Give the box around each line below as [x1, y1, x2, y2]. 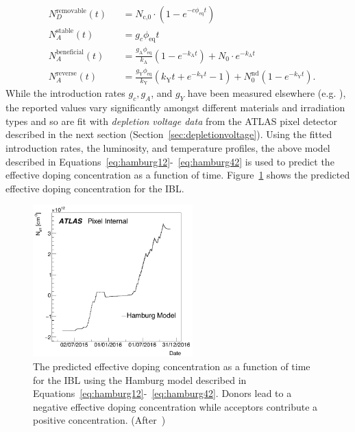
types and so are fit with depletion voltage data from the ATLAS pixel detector [5, 113, 337, 128]
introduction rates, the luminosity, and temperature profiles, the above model [5, 141, 330, 155]
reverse [56, 69, 77, 77]
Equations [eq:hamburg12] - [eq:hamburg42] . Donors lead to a [33, 386, 292, 400]
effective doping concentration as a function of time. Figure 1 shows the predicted [5, 168, 350, 182]
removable [56, 7, 86, 14]
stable [56, 27, 74, 35]
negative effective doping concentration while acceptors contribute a [33, 399, 318, 413]
